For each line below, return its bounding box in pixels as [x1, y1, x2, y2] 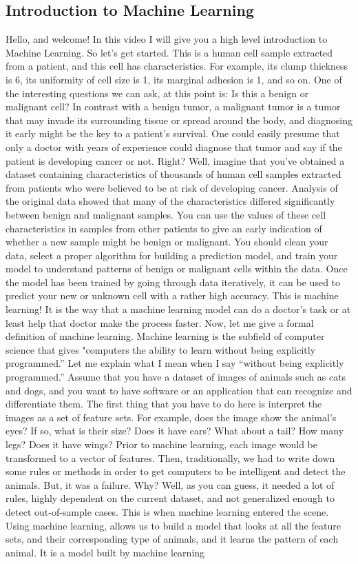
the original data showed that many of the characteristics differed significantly [6, 194, 335, 208]
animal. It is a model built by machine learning [6, 545, 205, 559]
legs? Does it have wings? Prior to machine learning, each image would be [6, 437, 317, 452]
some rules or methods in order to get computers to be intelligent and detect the [6, 464, 346, 479]
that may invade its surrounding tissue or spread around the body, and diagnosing [6, 112, 352, 127]
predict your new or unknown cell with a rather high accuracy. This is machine [6, 288, 339, 303]
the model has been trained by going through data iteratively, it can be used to [6, 274, 341, 289]
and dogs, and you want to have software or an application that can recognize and [6, 383, 352, 397]
